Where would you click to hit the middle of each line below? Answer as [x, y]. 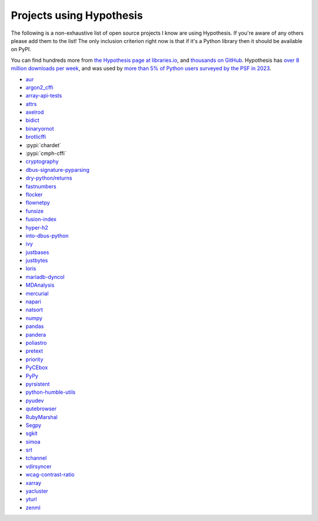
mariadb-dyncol [45, 277]
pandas [35, 326]
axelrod [35, 112]
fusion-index [41, 219]
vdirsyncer [39, 466]
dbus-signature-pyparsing [57, 170]
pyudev [35, 400]
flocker [34, 194]
